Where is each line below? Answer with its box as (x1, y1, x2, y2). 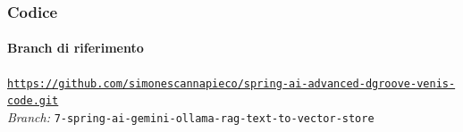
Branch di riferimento (7, 38, 144, 57)
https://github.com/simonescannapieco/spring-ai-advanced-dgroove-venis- (7, 77, 456, 90)
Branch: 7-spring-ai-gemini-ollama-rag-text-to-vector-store (7, 107, 375, 126)
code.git (7, 95, 59, 108)
